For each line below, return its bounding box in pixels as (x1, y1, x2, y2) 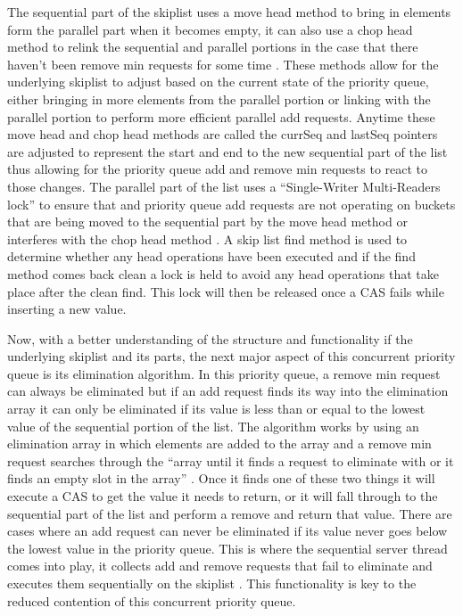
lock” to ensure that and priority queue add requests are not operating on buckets (7, 194, 456, 213)
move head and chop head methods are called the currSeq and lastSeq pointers (7, 125, 438, 144)
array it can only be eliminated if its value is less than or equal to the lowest (7, 399, 426, 418)
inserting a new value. (7, 300, 127, 318)
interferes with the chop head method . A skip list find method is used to (7, 229, 408, 248)
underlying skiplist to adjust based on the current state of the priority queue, (7, 72, 429, 91)
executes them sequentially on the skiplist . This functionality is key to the (7, 574, 417, 592)
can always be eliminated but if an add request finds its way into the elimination (7, 382, 449, 400)
